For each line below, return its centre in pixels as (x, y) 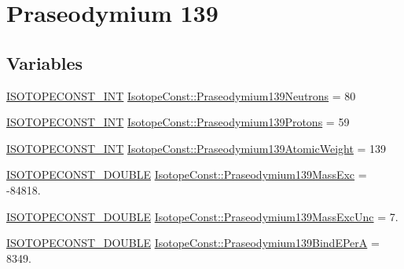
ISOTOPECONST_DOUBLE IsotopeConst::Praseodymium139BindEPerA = (193, 243)
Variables (45, 62)
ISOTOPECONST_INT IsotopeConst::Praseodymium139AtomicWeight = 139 (196, 148)
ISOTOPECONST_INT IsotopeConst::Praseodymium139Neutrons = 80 (181, 95)
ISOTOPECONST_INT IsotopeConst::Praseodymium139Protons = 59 (178, 122)
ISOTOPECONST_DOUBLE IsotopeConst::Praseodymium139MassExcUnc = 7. (202, 216)
